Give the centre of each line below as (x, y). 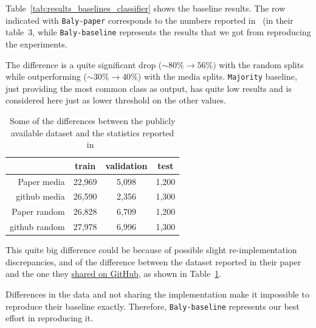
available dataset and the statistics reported (93, 132)
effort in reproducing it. (50, 318)
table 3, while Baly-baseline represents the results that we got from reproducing (158, 32)
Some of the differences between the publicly (93, 120)
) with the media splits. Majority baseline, (217, 76)
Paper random (38, 211)
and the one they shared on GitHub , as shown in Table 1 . (114, 274)
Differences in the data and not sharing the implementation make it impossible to (157, 294)
